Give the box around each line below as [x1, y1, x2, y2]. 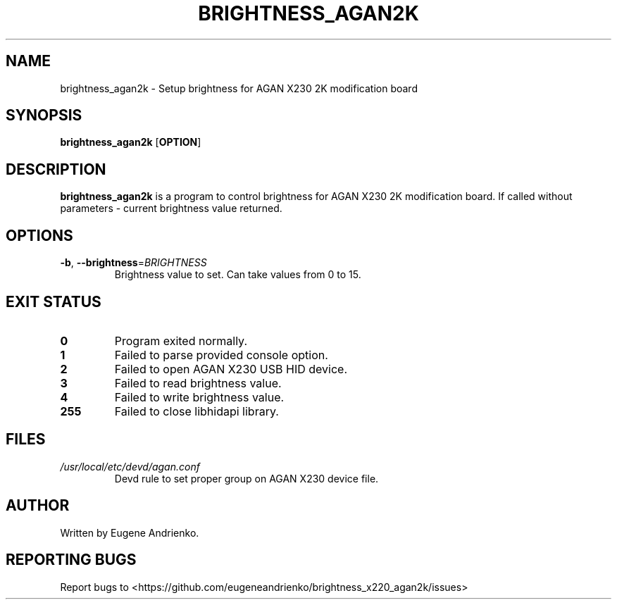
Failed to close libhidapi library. [114, 404, 279, 418]
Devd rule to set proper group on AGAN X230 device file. [114, 472, 379, 485]
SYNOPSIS [6, 106, 82, 125]
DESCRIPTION [6, 160, 106, 178]
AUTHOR [6, 497, 70, 515]
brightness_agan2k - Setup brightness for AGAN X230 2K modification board [60, 82, 418, 94]
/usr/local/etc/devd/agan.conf [60, 460, 200, 473]
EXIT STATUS [6, 292, 101, 311]
